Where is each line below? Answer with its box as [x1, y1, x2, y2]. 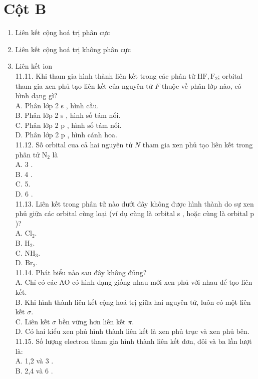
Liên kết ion [15, 61, 53, 71]
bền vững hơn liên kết [58, 316, 126, 326]
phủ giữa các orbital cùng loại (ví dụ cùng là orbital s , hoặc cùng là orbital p [15, 208, 254, 219]
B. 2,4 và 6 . [15, 365, 53, 375]
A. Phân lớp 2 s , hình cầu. [15, 100, 99, 110]
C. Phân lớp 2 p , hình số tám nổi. [15, 119, 122, 130]
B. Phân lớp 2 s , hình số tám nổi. [15, 110, 121, 120]
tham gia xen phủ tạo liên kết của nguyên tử [15, 80, 153, 91]
